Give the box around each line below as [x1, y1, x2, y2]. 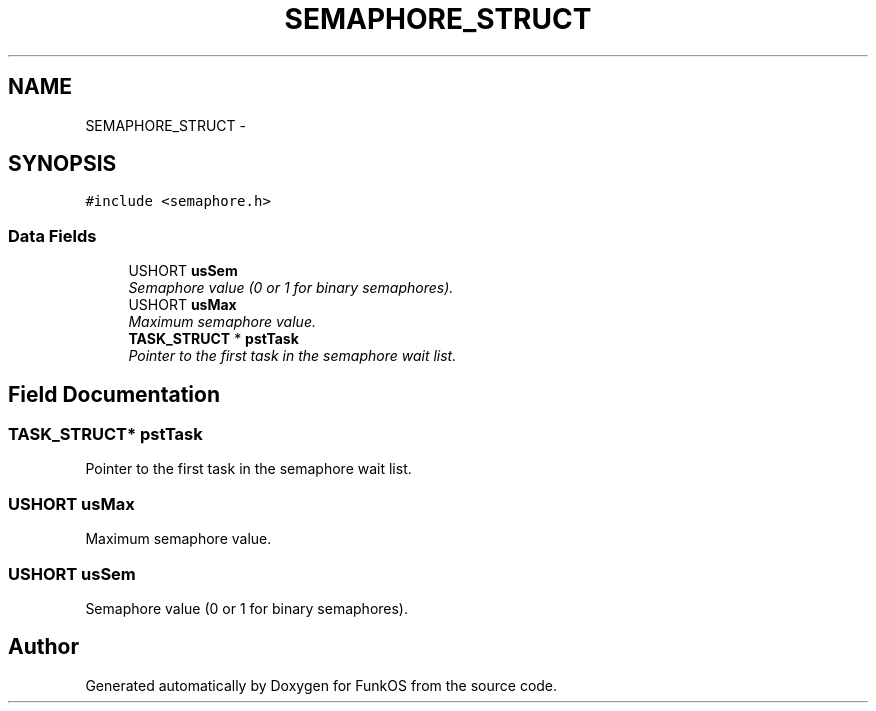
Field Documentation [8, 381, 220, 407]
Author [8, 634, 79, 660]
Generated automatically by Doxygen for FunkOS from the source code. [85, 676, 558, 694]
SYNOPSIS [8, 151, 117, 177]
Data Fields [8, 225, 97, 246]
